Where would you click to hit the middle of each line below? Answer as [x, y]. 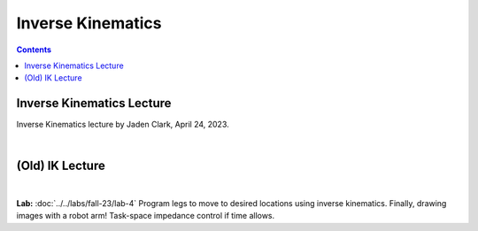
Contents [34, 50]
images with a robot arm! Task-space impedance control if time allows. [146, 216]
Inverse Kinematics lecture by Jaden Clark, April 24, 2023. [123, 125]
